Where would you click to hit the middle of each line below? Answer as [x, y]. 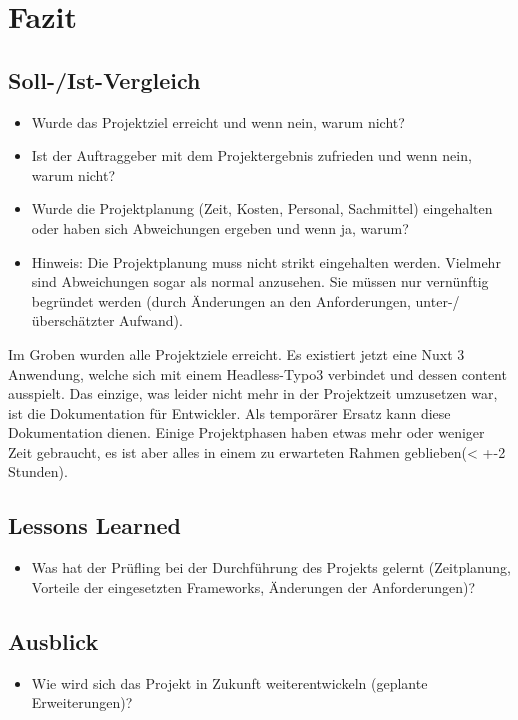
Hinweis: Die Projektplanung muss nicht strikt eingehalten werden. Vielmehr [266, 261]
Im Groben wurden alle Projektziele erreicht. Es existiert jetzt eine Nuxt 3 [236, 353]
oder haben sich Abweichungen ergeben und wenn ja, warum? [220, 227]
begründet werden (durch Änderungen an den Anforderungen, [221, 300]
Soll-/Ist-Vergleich [104, 79]
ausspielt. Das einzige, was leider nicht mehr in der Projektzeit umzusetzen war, [253, 393]
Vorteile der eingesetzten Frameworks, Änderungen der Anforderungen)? [253, 586]
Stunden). [38, 471]
